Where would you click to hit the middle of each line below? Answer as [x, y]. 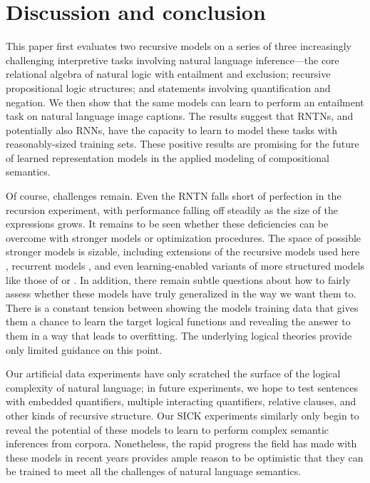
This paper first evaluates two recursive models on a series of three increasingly [179, 46]
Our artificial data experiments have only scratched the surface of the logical [173, 373]
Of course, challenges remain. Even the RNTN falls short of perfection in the [174, 196]
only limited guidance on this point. [84, 349]
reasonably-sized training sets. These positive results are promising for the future [183, 144]
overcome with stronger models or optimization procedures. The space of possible [184, 237]
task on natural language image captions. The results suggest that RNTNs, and [180, 116]
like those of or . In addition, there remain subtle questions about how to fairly [178, 279]
